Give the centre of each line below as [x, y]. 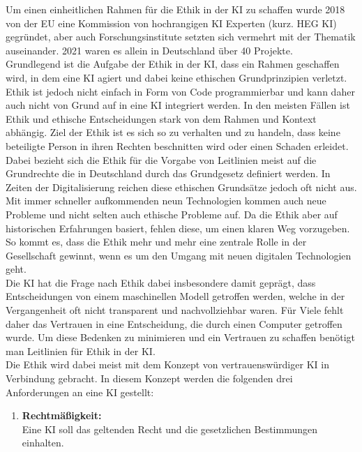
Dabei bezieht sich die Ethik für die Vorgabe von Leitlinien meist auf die [161, 159]
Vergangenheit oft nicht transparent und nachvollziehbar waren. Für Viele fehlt [175, 310]
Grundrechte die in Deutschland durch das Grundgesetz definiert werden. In [168, 173]
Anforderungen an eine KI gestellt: [80, 392]
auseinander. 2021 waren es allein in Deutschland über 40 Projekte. [149, 50]
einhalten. [43, 443]
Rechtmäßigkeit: [62, 415]
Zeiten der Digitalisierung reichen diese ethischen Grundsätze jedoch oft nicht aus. [181, 187]
